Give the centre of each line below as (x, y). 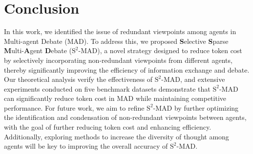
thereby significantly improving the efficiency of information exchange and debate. (127, 69)
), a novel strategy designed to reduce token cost (170, 50)
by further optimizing (206, 107)
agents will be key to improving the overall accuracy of (86, 146)
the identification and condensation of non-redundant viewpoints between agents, (125, 117)
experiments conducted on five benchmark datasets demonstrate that (107, 88)
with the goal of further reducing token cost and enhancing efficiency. (108, 127)
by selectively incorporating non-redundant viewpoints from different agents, (118, 60)
